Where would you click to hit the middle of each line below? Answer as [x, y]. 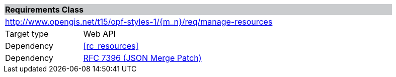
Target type [27, 34]
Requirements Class [44, 10]
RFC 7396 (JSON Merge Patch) [142, 58]
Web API [99, 34]
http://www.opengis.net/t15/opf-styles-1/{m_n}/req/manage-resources [139, 22]
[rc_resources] [111, 46]
